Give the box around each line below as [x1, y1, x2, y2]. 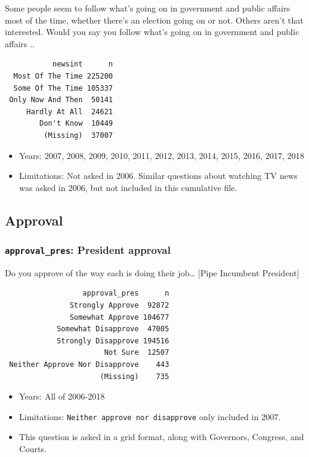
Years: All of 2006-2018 [19, 390, 105, 403]
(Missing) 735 [100, 372, 170, 381]
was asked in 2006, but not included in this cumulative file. [19, 181, 237, 193]
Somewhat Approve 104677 [69, 313, 170, 322]
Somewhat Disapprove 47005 [56, 325, 170, 334]
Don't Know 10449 [39, 119, 113, 128]
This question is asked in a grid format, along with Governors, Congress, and [19, 430, 304, 443]
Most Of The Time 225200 [13, 71, 113, 80]
